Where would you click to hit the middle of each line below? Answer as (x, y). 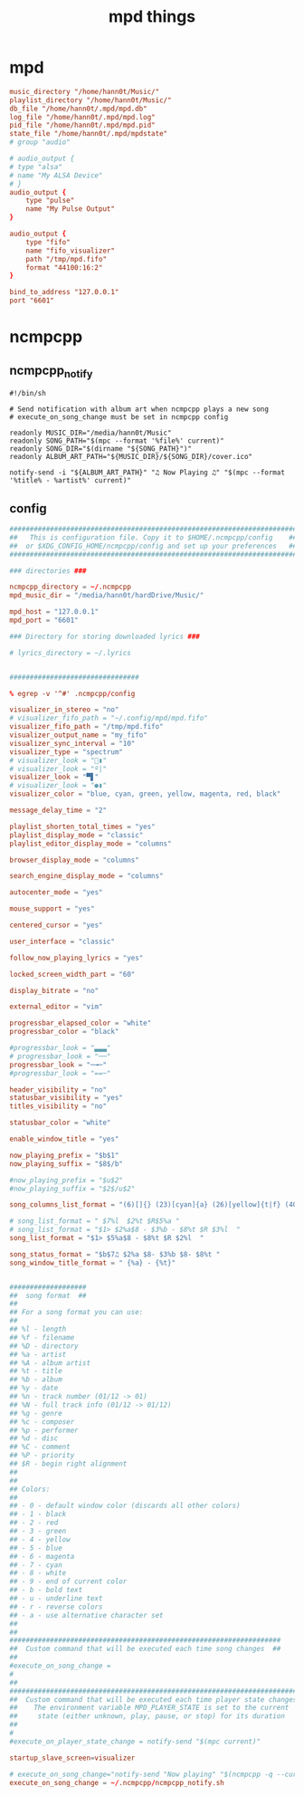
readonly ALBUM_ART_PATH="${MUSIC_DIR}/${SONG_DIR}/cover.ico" (131, 457)
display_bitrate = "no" (54, 990)
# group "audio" (40, 142)
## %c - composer (42, 1422)
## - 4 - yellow (40, 1539)
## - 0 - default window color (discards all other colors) (125, 1506)
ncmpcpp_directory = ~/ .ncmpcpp (70, 587)
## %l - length (38, 1329)
